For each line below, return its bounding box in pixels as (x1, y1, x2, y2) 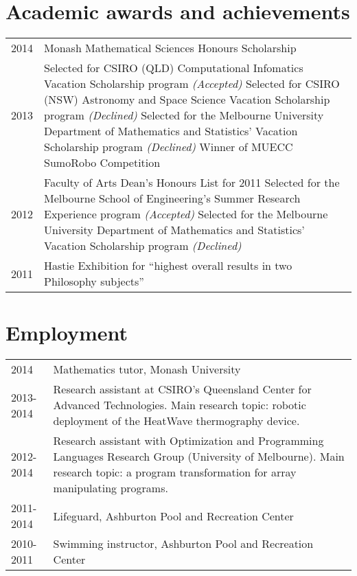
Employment (5, 319, 128, 347)
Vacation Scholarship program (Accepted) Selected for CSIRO (44, 76, 340, 92)
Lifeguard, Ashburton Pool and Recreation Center (53, 507, 294, 524)
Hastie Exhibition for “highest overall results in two (44, 257, 292, 274)
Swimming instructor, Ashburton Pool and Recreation (53, 535, 314, 552)
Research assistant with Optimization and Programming (53, 433, 324, 449)
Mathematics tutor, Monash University (53, 361, 241, 378)
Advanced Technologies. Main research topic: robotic (53, 397, 306, 413)
